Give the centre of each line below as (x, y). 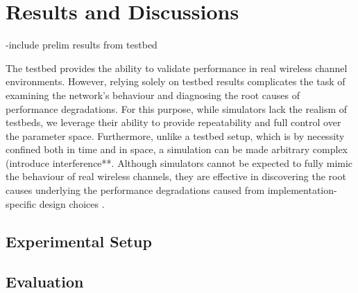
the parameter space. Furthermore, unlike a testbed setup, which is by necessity (175, 135)
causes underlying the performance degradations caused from (135, 190)
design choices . (72, 203)
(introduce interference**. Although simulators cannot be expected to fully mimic (179, 162)
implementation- (302, 190)
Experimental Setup (79, 241)
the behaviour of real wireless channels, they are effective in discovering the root (176, 176)
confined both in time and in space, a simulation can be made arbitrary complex (177, 149)
